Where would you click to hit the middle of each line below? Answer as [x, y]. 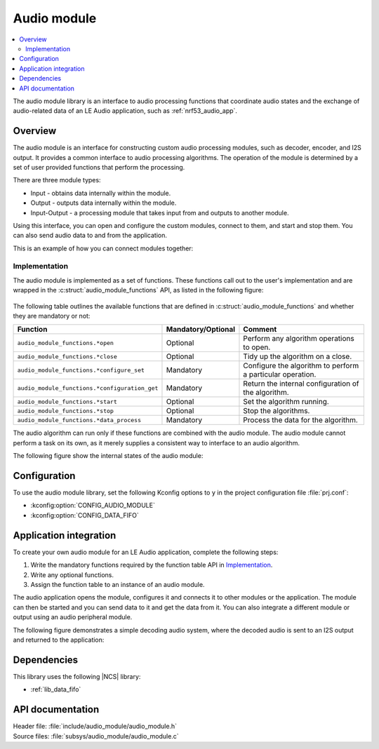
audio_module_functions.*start [67, 402]
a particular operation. [280, 374]
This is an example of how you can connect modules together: [103, 248]
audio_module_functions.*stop [65, 411]
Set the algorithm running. [286, 402]
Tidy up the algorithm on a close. [298, 356]
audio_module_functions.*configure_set [81, 370]
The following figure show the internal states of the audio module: [108, 456]
